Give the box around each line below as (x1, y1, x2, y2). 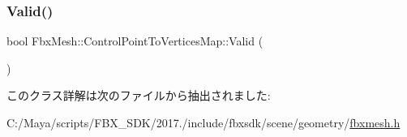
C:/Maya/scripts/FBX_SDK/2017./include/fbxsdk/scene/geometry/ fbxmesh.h (6, 114, 401, 131)
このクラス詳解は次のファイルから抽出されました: (6, 87, 271, 104)
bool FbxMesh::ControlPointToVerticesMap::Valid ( (6, 32, 263, 49)
